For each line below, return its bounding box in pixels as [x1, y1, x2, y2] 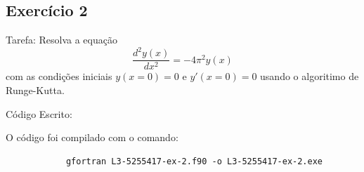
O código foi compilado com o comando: [6, 130, 178, 145]
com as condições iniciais [6, 69, 112, 84]
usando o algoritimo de [260, 69, 359, 84]
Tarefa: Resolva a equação [6, 32, 117, 47]
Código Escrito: [6, 106, 72, 121]
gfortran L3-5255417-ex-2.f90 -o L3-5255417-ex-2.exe [65, 156, 323, 166]
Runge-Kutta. [6, 82, 65, 97]
